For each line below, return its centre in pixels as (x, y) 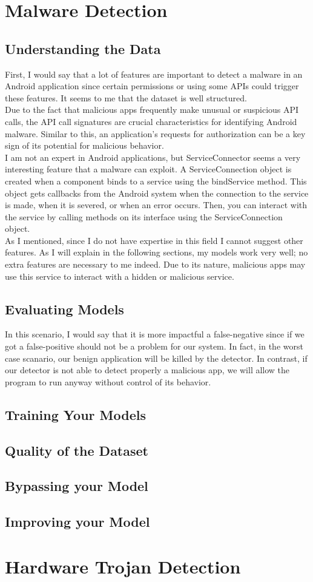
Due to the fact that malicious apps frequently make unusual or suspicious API (152, 110)
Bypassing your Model (77, 486)
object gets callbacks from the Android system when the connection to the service (157, 193)
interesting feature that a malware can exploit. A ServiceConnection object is (148, 169)
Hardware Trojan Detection (123, 566)
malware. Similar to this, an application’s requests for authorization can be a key (155, 133)
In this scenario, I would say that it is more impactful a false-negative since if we (155, 334)
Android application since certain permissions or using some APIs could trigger (152, 86)
